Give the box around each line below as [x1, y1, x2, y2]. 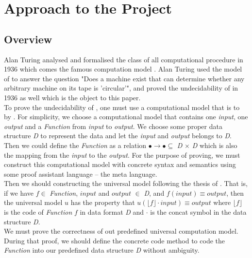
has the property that [70, 197, 135, 207]
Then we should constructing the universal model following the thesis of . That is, [4, 178, 248, 188]
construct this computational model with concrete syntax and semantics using [4, 159, 236, 169]
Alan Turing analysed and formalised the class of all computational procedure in [4, 54, 243, 64]
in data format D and [80, 207, 144, 217]
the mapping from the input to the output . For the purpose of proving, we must [4, 149, 240, 160]
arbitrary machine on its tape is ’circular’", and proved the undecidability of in [4, 83, 238, 93]
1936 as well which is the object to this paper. [4, 92, 141, 102]
